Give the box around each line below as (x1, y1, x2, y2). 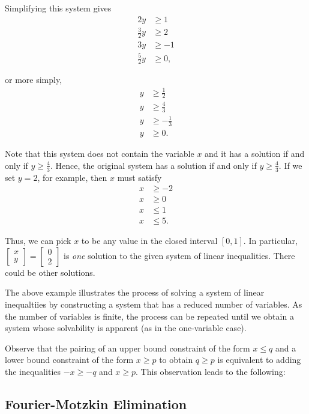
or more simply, (5, 73, 62, 86)
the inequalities (5, 365, 61, 378)
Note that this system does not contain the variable (5, 147, 194, 160)
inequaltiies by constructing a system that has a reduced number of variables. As (5, 298, 302, 311)
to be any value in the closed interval (81, 234, 218, 247)
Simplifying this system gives (5, 2, 112, 14)
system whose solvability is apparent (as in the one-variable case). (5, 321, 247, 334)
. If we (278, 159, 302, 171)
